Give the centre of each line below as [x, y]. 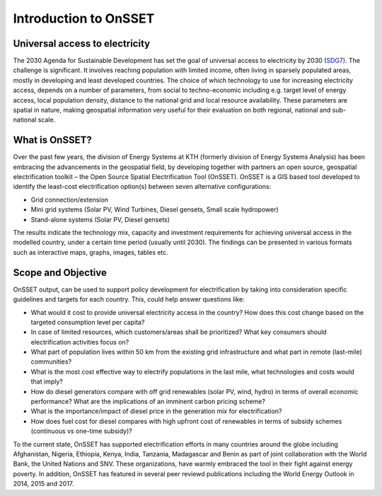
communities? [51, 362]
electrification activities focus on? [80, 342]
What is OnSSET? [52, 140]
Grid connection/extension [70, 200]
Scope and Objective [60, 272]
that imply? [47, 381]
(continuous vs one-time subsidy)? [81, 431]
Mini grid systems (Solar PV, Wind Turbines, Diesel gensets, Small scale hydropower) [155, 209]
